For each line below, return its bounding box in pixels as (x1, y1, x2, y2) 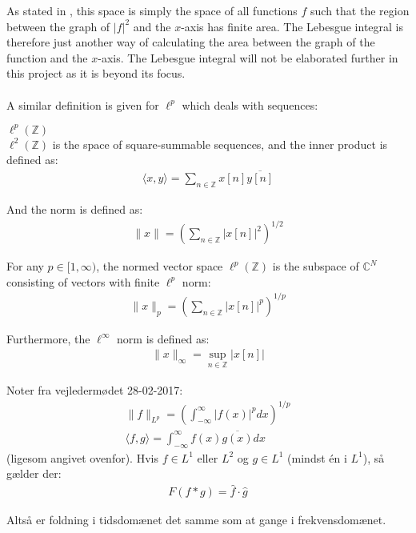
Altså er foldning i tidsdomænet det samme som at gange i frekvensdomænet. (6, 511, 386, 528)
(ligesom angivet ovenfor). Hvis (6, 449, 158, 466)
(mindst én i (287, 449, 347, 466)
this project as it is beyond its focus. (6, 65, 186, 82)
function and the (6, 49, 88, 66)
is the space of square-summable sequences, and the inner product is (52, 135, 388, 152)
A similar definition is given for (6, 96, 159, 113)
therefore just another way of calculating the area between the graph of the (6, 34, 375, 50)
